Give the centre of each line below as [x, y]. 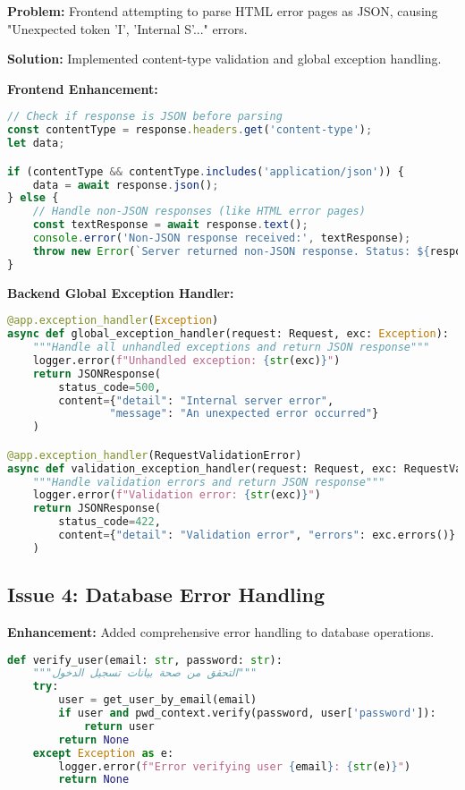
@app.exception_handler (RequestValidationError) [155, 455]
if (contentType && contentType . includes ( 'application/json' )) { [206, 171]
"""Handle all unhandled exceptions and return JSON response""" [231, 347]
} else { [33, 198]
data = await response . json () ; [126, 185]
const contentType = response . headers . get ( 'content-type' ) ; [190, 130]
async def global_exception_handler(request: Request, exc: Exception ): [228, 334]
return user [119, 726]
